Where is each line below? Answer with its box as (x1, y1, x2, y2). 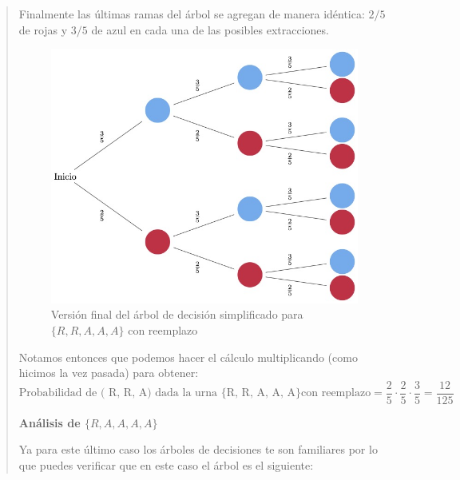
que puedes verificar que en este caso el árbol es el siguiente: (18, 457, 314, 474)
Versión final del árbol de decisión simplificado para (50, 306, 303, 323)
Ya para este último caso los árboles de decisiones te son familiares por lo (18, 441, 378, 458)
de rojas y (18, 21, 68, 38)
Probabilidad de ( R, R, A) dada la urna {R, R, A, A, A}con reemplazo (18, 387, 371, 399)
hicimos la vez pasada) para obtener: (18, 364, 199, 381)
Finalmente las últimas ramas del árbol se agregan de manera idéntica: (18, 6, 365, 22)
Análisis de (18, 414, 81, 430)
